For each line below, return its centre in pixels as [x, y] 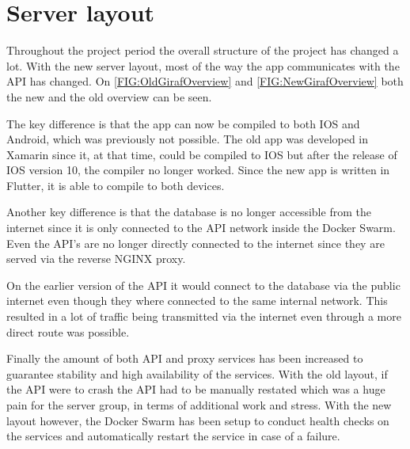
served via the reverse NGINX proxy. [96, 259]
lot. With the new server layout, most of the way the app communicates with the [203, 65]
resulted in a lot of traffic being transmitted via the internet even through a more [204, 316]
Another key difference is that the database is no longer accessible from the [189, 212]
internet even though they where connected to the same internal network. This [197, 301]
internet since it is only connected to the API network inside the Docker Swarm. [201, 228]
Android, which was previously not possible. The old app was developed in [188, 139]
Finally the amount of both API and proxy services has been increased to [185, 358]
